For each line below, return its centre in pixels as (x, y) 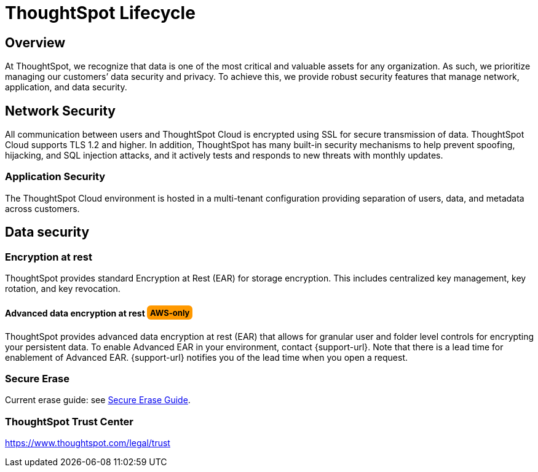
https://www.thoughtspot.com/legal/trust (88, 443)
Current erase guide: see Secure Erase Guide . (98, 400)
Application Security (55, 177)
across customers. (42, 208)
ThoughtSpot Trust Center (69, 421)
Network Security (60, 111)
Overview (35, 42)
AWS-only (170, 313)
